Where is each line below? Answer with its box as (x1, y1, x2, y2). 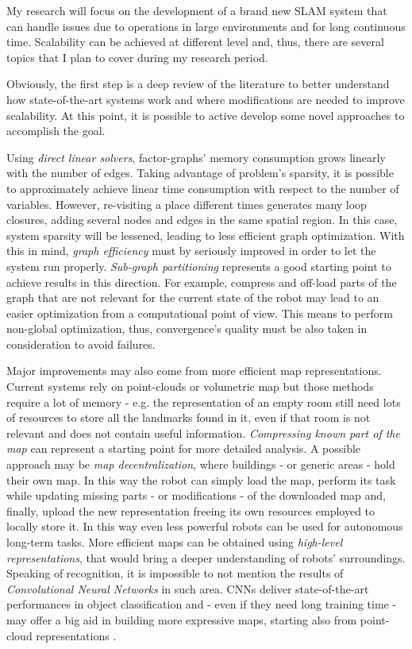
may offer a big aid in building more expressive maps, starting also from (6, 611, 357, 628)
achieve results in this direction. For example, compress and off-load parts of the (6, 273, 397, 290)
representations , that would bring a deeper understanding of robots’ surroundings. (6, 549, 406, 566)
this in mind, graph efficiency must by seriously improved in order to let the (6, 242, 376, 259)
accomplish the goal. (6, 122, 106, 139)
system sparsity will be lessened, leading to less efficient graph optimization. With (6, 226, 405, 243)
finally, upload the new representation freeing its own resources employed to (6, 502, 375, 519)
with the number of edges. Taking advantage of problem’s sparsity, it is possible (6, 164, 394, 181)
